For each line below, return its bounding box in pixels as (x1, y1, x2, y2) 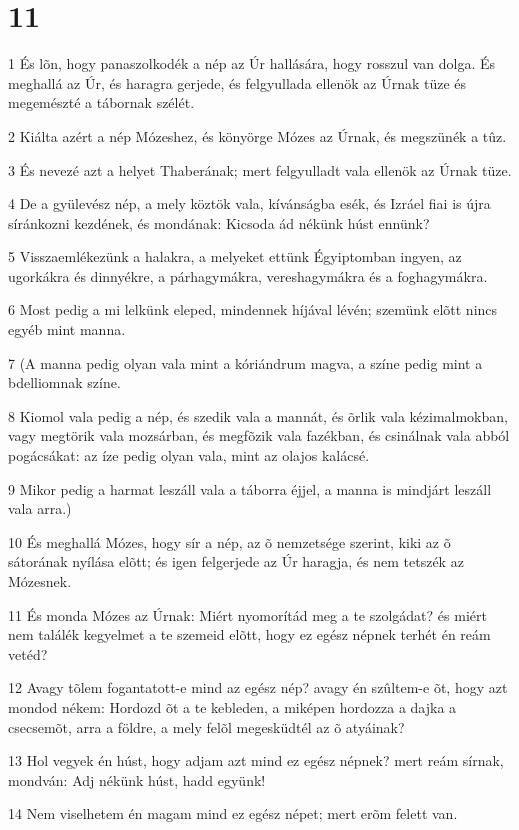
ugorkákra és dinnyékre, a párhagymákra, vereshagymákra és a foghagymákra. (8, 265, 488, 286)
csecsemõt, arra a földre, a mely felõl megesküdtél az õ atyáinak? (8, 716, 405, 737)
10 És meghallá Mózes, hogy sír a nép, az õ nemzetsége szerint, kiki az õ (8, 531, 451, 552)
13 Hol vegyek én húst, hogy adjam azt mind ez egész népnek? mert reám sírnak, (8, 750, 504, 771)
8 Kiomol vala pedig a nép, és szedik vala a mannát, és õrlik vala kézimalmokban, (8, 405, 508, 426)
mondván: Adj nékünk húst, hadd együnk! (8, 769, 266, 790)
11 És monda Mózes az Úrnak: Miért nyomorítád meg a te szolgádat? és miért (8, 604, 487, 625)
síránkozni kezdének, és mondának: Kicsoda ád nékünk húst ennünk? (8, 212, 430, 233)
